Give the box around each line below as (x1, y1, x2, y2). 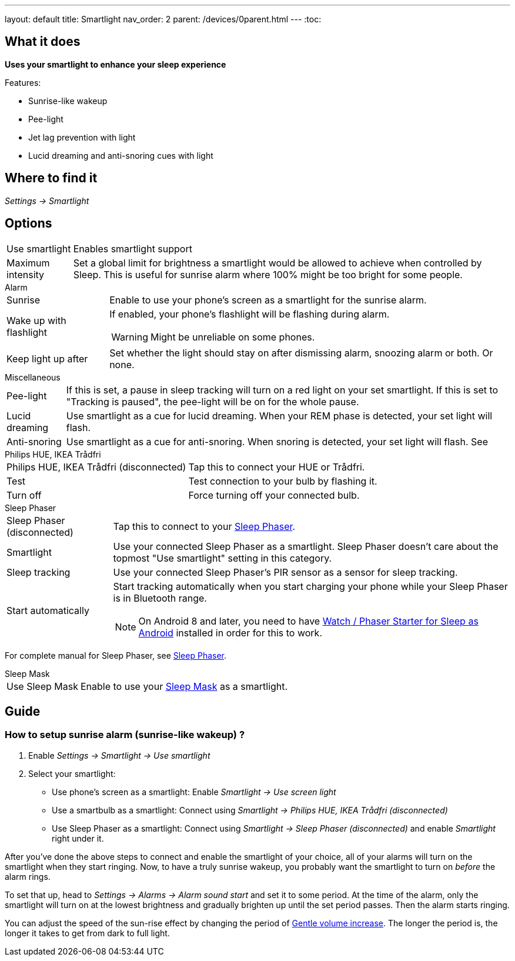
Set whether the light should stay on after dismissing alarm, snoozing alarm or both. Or (109, 346, 493, 359)
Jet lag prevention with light (28, 132, 136, 142)
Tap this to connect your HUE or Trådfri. (188, 461, 365, 473)
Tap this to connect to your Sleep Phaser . (113, 520, 296, 532)
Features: (5, 77, 41, 88)
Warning (111, 331, 148, 343)
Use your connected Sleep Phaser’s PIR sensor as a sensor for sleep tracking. (113, 566, 458, 578)
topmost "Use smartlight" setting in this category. (113, 552, 332, 564)
